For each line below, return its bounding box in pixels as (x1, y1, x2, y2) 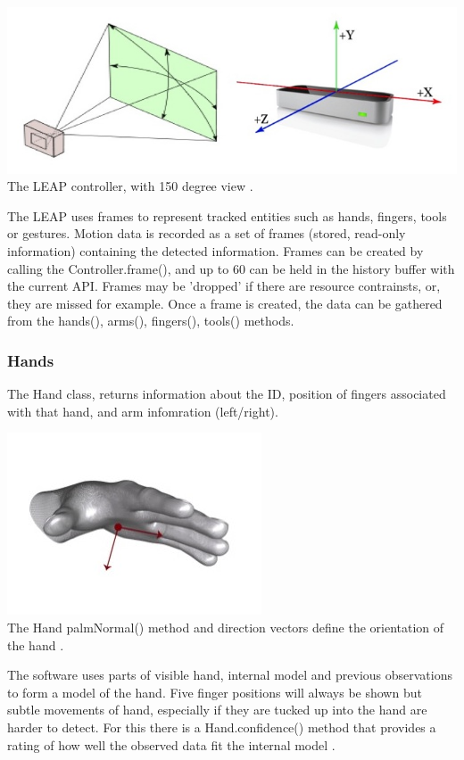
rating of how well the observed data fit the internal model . (7, 735, 336, 754)
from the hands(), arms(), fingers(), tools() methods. (7, 311, 294, 330)
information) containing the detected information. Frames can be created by (7, 242, 424, 260)
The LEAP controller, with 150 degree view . (7, 177, 253, 195)
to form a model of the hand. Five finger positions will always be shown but (7, 682, 422, 701)
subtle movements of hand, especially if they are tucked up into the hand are (7, 700, 427, 719)
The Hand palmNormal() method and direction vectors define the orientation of (7, 618, 444, 637)
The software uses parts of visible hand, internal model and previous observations (7, 665, 452, 684)
